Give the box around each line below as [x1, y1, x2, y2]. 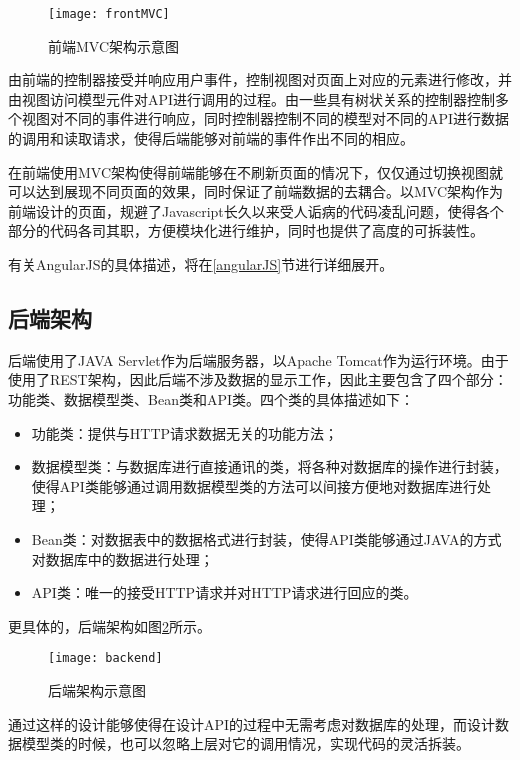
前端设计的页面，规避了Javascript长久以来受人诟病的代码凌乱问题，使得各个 [8, 200, 504, 221]
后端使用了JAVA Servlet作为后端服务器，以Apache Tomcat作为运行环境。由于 [8, 349, 509, 370]
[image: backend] [48, 651, 163, 666]
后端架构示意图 [48, 679, 146, 700]
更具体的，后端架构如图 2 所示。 [8, 615, 211, 636]
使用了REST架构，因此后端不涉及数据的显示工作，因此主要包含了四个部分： [8, 369, 508, 390]
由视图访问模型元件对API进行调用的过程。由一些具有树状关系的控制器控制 [8, 88, 496, 109]
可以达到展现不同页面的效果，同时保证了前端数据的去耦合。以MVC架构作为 [8, 181, 504, 202]
